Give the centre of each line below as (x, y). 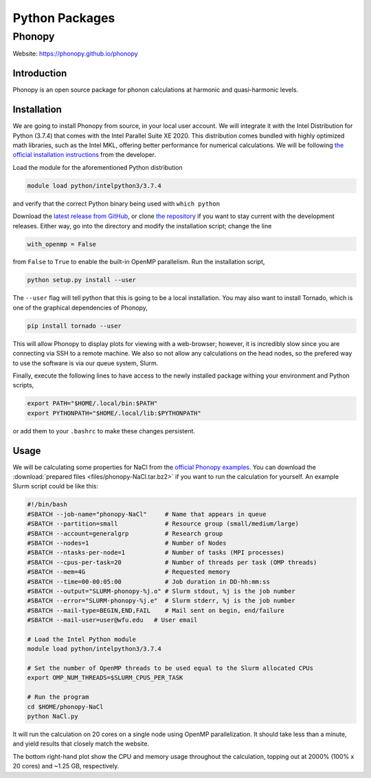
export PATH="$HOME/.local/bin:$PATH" (92, 403)
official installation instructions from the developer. (85, 155)
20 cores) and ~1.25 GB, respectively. (66, 766)
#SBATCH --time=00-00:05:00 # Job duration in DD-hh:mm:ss (149, 582)
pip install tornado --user (74, 326)
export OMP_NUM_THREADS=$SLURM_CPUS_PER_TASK (105, 678)
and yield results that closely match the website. (81, 744)
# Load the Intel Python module (82, 639)
